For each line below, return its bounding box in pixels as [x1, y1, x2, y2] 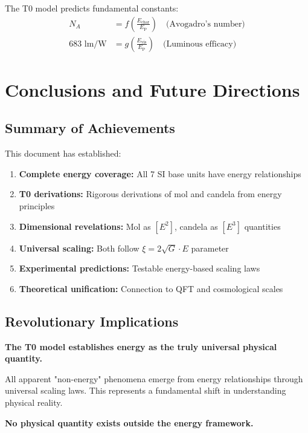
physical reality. [5, 396, 63, 408]
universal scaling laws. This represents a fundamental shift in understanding [5, 384, 286, 397]
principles [19, 200, 55, 212]
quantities [244, 220, 281, 232]
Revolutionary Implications [5, 311, 179, 330]
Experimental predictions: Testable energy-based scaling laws [19, 262, 260, 275]
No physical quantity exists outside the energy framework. [5, 416, 254, 429]
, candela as [175, 220, 218, 232]
